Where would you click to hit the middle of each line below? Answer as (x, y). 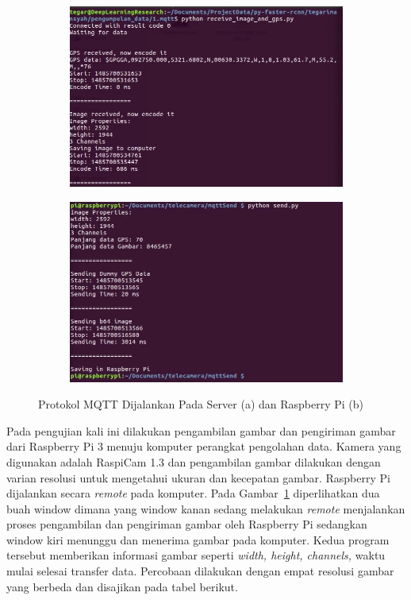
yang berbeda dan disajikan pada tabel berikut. (122, 586)
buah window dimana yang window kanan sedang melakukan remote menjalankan (206, 508)
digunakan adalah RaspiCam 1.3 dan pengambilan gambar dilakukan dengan (194, 461)
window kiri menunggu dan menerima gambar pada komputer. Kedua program (198, 539)
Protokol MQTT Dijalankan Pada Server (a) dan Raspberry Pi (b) (201, 404)
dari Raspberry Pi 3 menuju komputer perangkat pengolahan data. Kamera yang (204, 446)
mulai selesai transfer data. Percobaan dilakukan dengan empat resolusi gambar (200, 571)
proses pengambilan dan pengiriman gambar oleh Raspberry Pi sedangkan (187, 524)
